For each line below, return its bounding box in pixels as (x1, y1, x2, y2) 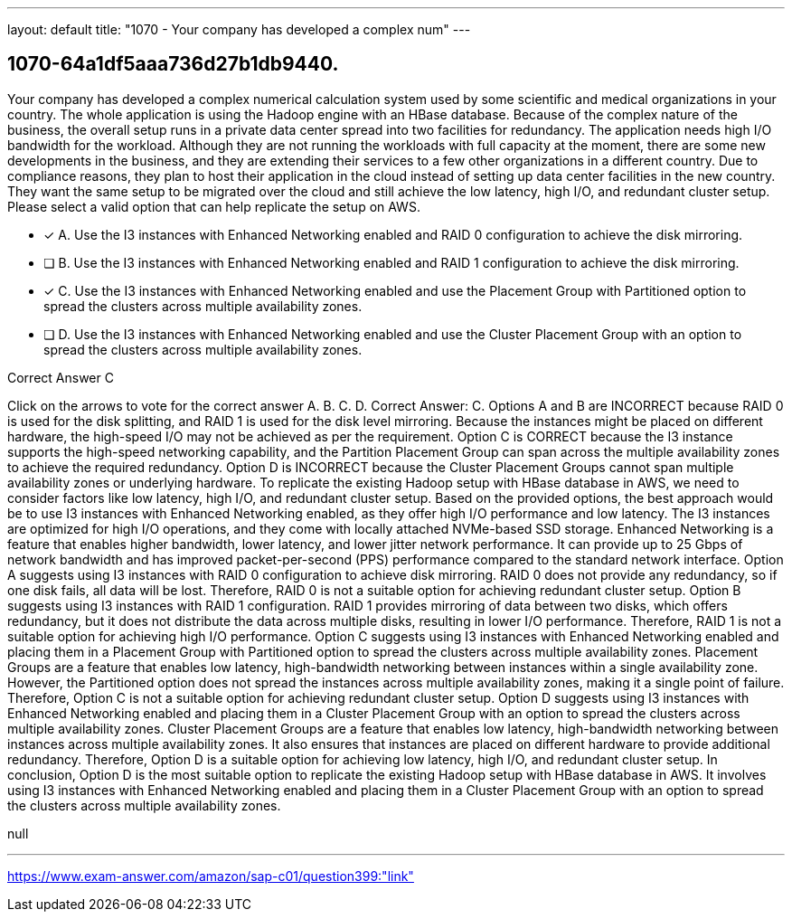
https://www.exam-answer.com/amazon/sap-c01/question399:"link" (7, 867, 414, 884)
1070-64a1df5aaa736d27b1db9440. (7, 52, 339, 76)
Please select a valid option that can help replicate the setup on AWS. (7, 198, 420, 214)
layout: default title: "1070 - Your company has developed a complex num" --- (7, 22, 471, 37)
